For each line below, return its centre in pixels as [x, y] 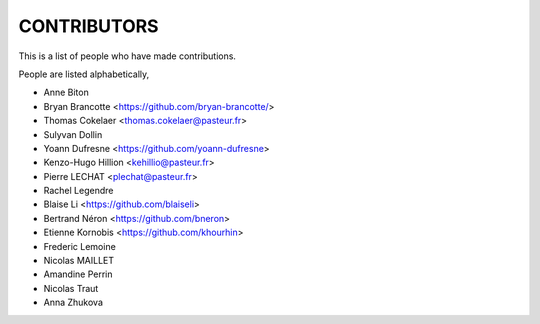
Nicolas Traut [71, 288]
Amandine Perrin [78, 274]
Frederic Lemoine [80, 246]
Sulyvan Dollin [73, 134]
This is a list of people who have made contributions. [127, 56]
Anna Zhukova [73, 302]
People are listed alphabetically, [84, 74]
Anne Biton [66, 92]
